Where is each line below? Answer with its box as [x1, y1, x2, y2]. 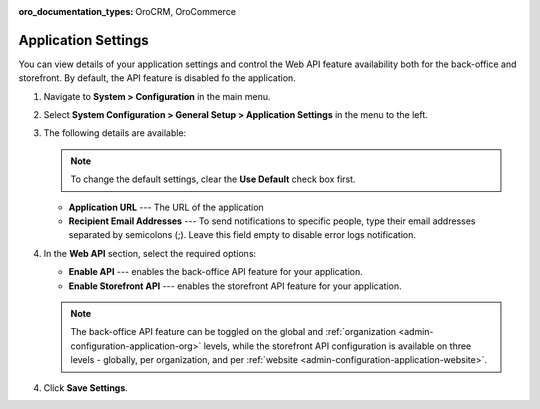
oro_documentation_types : [18, 6, 134, 17]
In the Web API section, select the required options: [43, 247, 257, 259]
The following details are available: [43, 127, 187, 139]
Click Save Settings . [43, 381, 129, 394]
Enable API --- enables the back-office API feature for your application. [68, 266, 364, 278]
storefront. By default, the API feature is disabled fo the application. [18, 72, 297, 84]
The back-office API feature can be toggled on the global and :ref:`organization [70, 326, 397, 338]
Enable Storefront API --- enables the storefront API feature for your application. [68, 280, 402, 292]
